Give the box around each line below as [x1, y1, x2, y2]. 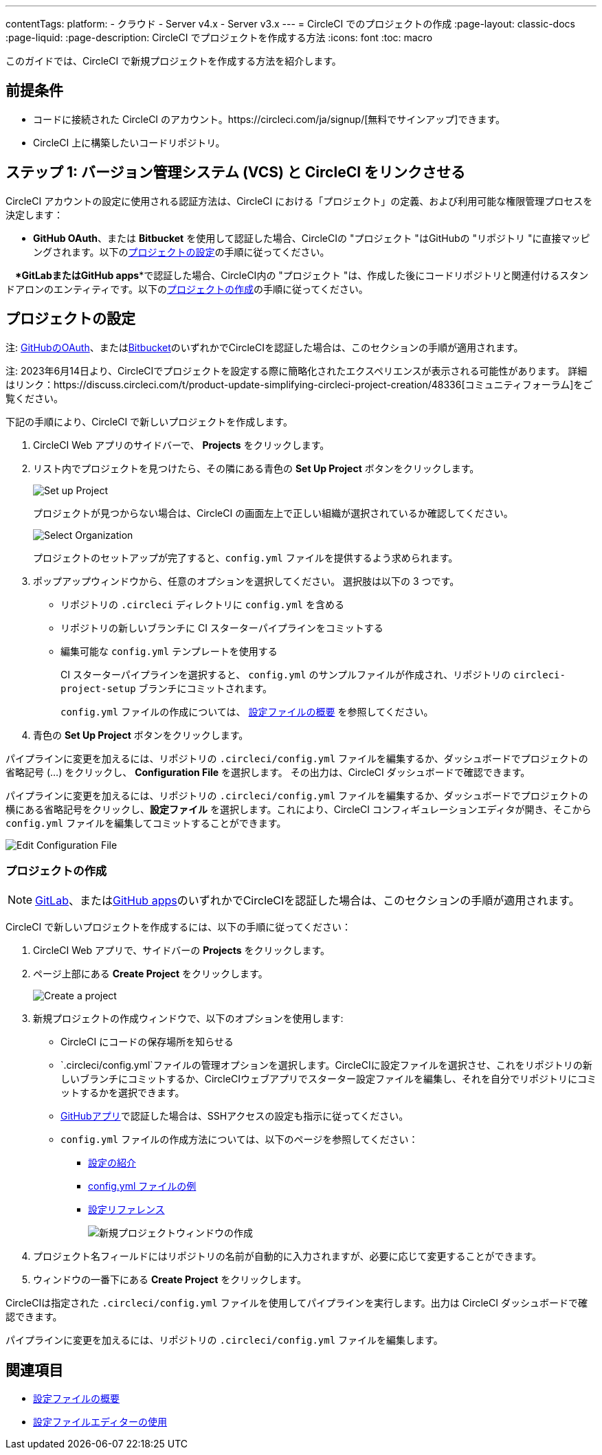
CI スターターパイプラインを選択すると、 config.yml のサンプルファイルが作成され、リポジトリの [60, 668, 511, 680]
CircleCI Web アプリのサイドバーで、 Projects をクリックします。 [33, 438, 330, 451]
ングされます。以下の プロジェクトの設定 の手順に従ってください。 [33, 245, 330, 258]
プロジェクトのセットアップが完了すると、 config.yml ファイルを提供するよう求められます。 [33, 551, 458, 564]
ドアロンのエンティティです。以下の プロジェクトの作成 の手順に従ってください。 [5, 282, 368, 295]
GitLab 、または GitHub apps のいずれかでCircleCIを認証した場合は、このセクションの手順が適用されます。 [35, 893, 580, 908]
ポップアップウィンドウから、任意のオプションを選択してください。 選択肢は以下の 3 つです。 [33, 575, 460, 587]
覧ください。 [5, 392, 63, 404]
